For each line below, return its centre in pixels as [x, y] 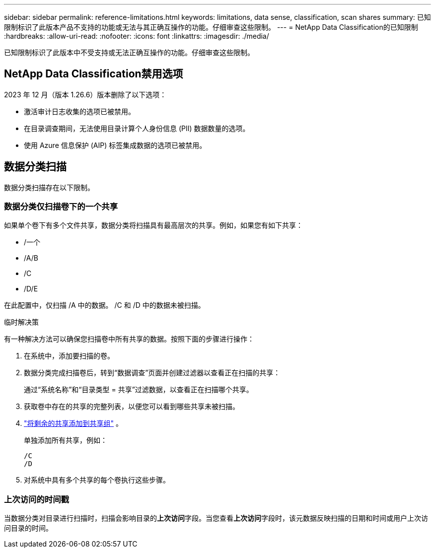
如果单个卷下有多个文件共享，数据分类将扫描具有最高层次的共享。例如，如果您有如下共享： [153, 225]
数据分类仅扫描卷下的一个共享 [61, 207]
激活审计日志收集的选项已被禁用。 [79, 111]
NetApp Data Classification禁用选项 [94, 74]
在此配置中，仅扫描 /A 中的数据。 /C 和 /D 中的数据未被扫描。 [105, 305]
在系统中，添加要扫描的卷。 [69, 356]
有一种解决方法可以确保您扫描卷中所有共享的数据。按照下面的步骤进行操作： [129, 339]
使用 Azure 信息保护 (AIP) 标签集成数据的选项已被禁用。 [115, 145]
